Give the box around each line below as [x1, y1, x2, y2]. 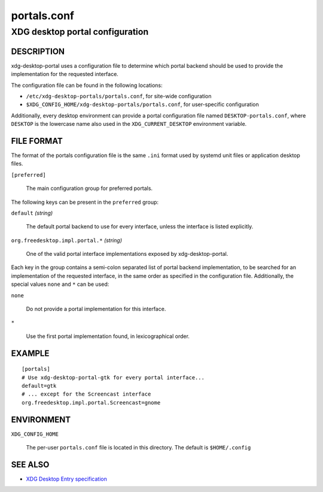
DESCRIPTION [11, 46, 65, 56]
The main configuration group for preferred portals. [26, 185, 153, 192]
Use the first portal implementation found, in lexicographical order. [26, 333, 190, 340]
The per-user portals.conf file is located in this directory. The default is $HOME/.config [26, 444, 251, 451]
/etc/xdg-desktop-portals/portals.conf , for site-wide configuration [26, 92, 212, 99]
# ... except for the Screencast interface [22, 391, 151, 398]
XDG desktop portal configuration [11, 26, 149, 37]
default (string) [11, 209, 53, 216]
